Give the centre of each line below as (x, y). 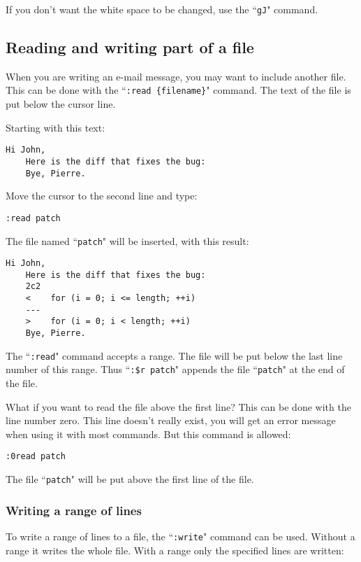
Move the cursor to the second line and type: (102, 196)
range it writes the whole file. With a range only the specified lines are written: (175, 550)
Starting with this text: (56, 127)
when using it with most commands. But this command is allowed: (148, 434)
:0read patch (36, 457)
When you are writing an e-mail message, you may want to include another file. (176, 76)
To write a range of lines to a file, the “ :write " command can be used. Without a (180, 536)
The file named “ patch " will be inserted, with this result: (127, 240)
